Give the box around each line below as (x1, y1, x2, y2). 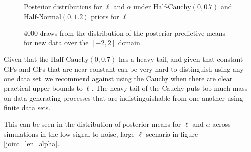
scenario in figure (146, 128, 198, 139)
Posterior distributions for (24, 1, 102, 11)
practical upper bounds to (4, 83, 83, 93)
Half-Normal (24, 13, 61, 21)
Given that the (4, 54, 49, 64)
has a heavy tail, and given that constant (118, 54, 243, 64)
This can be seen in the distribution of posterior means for (4, 118, 181, 129)
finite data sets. (4, 102, 51, 113)
